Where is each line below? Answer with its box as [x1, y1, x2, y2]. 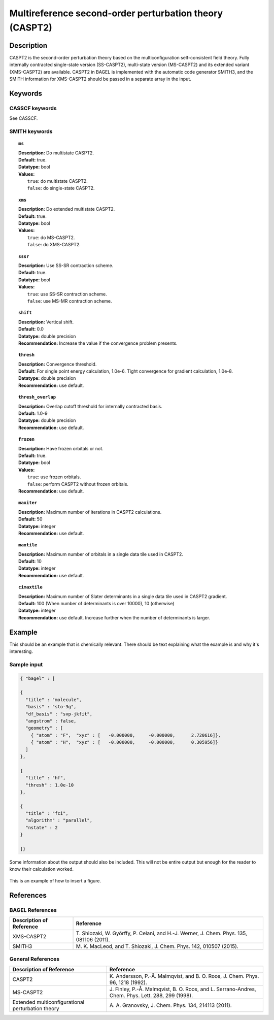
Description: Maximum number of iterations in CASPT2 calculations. [18, 509, 162, 515]
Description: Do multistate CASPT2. [18, 150, 94, 156]
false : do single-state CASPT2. [27, 185, 95, 191]
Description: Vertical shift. [18, 319, 74, 325]
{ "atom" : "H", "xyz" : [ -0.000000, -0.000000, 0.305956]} [30, 739, 218, 745]
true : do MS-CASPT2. [27, 234, 75, 241]
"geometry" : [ [25, 725, 63, 731]
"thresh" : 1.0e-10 [25, 782, 74, 788]
